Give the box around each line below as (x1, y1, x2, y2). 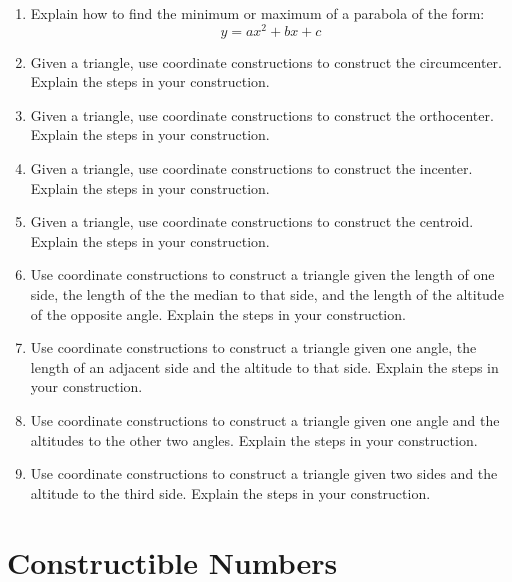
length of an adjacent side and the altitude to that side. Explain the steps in (30, 356, 499, 377)
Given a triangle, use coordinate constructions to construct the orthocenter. (30, 104, 494, 125)
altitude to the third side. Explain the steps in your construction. (30, 482, 431, 503)
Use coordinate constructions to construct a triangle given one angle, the (30, 337, 477, 358)
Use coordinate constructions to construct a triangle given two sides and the (30, 463, 498, 484)
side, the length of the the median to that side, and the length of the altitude (30, 284, 504, 305)
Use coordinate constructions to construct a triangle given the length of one (30, 264, 495, 285)
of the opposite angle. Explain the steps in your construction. (30, 303, 406, 324)
